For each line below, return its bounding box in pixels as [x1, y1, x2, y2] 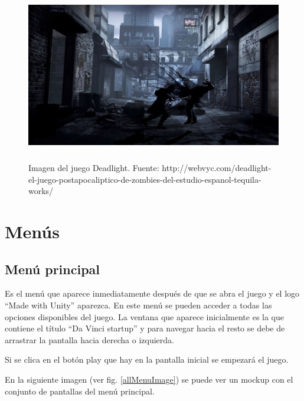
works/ [28, 185, 54, 197]
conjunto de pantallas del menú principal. [5, 384, 155, 397]
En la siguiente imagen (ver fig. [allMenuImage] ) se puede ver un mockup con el [5, 373, 293, 385]
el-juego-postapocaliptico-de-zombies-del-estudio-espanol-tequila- [28, 173, 261, 185]
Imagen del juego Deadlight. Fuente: [28, 162, 159, 174]
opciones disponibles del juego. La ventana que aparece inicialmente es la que [5, 310, 285, 323]
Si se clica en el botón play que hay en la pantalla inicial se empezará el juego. [5, 353, 289, 366]
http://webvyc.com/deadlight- [162, 162, 272, 174]
